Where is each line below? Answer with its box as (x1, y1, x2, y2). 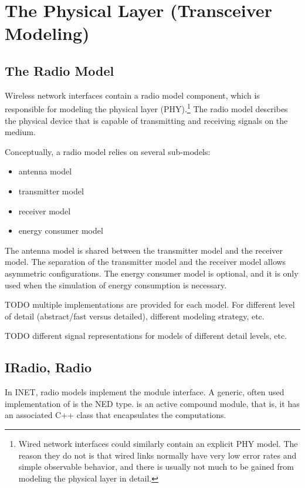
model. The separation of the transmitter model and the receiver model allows (5, 255, 286, 268)
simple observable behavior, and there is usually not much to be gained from (18, 460, 294, 473)
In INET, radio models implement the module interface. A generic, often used (5, 386, 284, 398)
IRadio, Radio (5, 358, 92, 376)
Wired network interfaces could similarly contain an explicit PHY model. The (18, 437, 298, 449)
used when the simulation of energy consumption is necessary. (5, 278, 227, 291)
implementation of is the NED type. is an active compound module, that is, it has (5, 397, 300, 409)
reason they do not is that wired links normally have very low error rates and (18, 449, 297, 461)
